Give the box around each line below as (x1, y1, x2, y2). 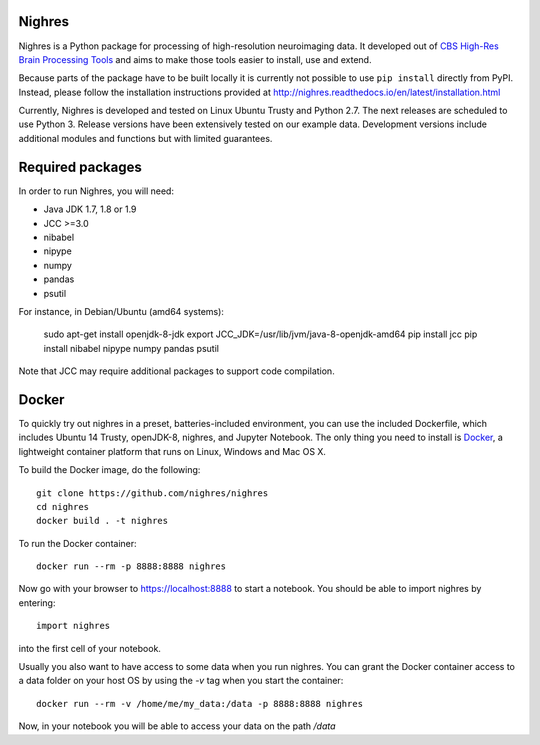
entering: (18, 596, 56, 609)
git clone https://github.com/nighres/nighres (36, 487, 269, 499)
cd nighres (36, 501, 90, 512)
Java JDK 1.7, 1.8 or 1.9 (43, 203, 137, 215)
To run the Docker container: (18, 537, 137, 549)
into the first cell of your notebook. (18, 642, 162, 654)
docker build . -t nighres (36, 515, 169, 527)
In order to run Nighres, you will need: (18, 185, 175, 197)
